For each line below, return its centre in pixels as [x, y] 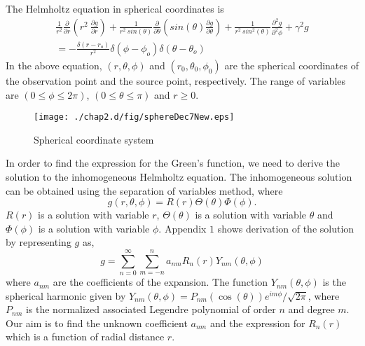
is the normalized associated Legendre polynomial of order [151, 309]
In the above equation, [54, 65]
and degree [311, 309]
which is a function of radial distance [85, 337]
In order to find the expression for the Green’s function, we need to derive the [173, 163]
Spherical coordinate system [94, 139]
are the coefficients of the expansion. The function [160, 282]
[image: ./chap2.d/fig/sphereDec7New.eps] [134, 117]
